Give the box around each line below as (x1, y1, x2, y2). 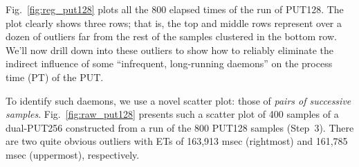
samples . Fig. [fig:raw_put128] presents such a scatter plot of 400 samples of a (6, 107, 339, 121)
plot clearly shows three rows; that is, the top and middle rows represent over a (6, 15, 342, 30)
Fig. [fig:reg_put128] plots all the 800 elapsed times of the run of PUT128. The (6, 2, 344, 16)
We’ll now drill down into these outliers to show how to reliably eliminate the (6, 42, 334, 57)
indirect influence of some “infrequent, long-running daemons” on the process (6, 56, 333, 71)
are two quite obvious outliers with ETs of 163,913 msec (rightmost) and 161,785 (6, 134, 348, 148)
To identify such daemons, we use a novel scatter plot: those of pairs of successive (6, 93, 351, 107)
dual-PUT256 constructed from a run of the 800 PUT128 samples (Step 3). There (6, 120, 354, 134)
